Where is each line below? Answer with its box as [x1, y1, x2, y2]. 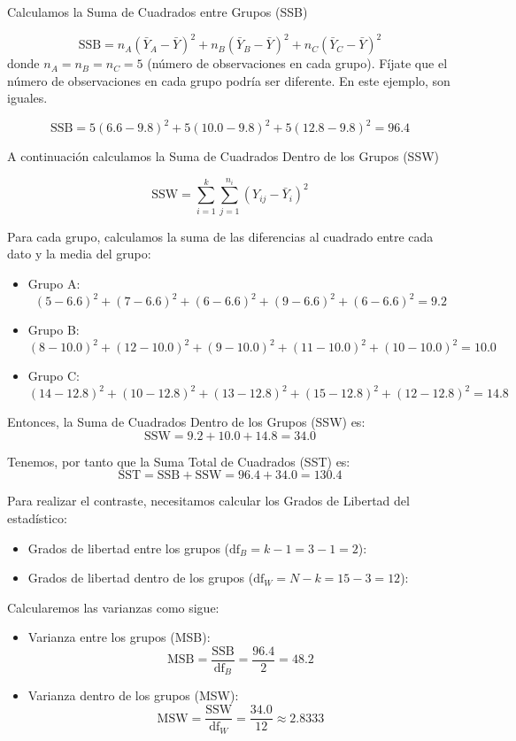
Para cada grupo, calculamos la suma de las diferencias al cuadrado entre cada [7, 227, 434, 245]
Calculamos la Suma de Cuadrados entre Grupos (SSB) [7, 3, 308, 20]
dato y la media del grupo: [7, 244, 151, 263]
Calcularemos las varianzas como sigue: [7, 598, 219, 616]
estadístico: [7, 508, 67, 527]
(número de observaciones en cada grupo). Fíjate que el [147, 54, 448, 73]
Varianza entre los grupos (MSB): [27, 628, 211, 646]
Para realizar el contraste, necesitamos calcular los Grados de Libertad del [7, 491, 410, 510]
